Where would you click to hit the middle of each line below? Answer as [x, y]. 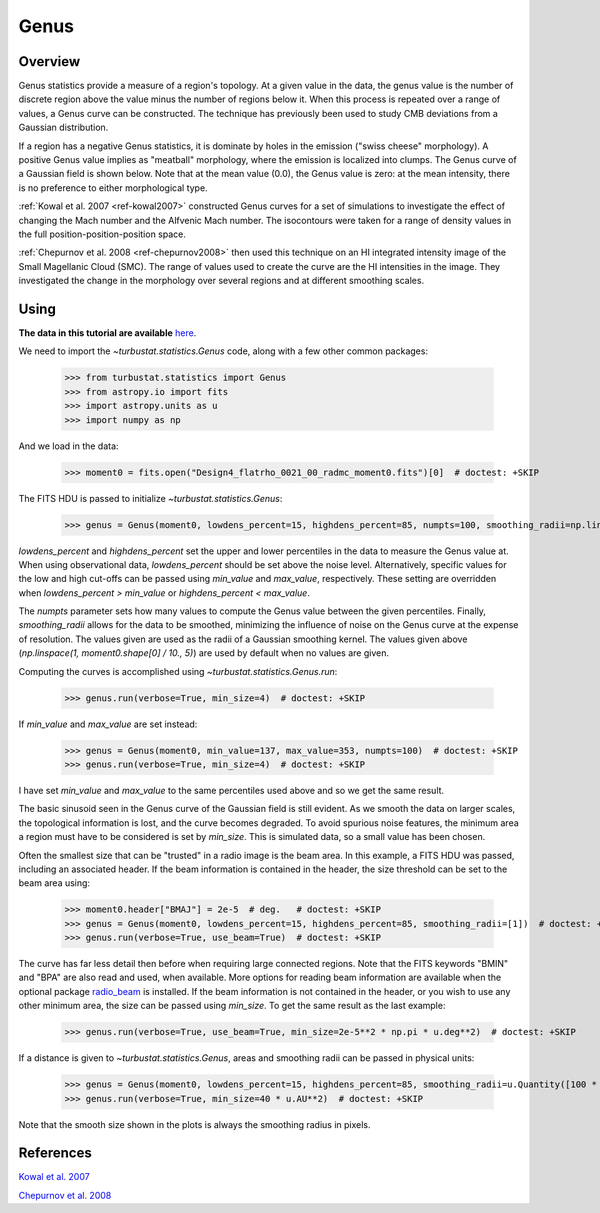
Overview [49, 61]
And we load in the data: [68, 446]
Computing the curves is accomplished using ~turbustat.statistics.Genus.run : [178, 671]
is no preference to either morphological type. [113, 187]
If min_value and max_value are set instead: [108, 724]
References [55, 1153]
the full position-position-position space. [102, 234]
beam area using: [54, 883]
